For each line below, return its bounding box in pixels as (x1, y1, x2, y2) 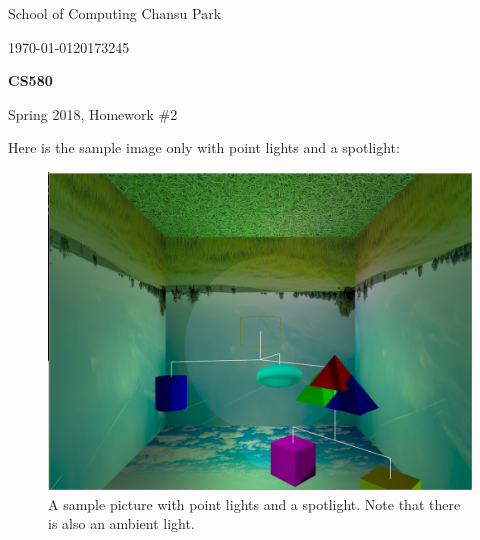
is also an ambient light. (48, 513, 195, 534)
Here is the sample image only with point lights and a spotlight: (8, 137, 400, 158)
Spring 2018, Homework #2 (8, 103, 178, 124)
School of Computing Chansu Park (8, 3, 222, 23)
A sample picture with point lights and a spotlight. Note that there (48, 493, 461, 514)
